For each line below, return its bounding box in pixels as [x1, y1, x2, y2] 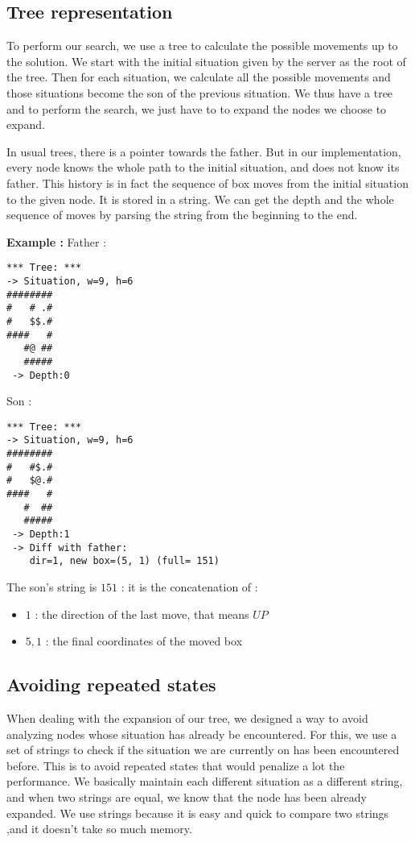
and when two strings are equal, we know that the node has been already [6, 789, 367, 805]
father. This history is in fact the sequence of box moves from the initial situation [6, 174, 409, 191]
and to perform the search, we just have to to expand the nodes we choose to [6, 100, 387, 117]
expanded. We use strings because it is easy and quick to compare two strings [6, 804, 389, 821]
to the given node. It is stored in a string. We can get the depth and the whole [6, 190, 394, 207]
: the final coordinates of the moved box [45, 633, 243, 649]
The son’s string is [6, 579, 97, 595]
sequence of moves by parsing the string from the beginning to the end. [6, 206, 358, 223]
